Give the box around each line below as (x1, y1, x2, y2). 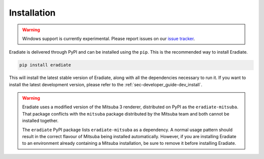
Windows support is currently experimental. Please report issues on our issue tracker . (22, 36, 195, 41)
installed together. (22, 118, 59, 124)
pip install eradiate (19, 62, 71, 68)
